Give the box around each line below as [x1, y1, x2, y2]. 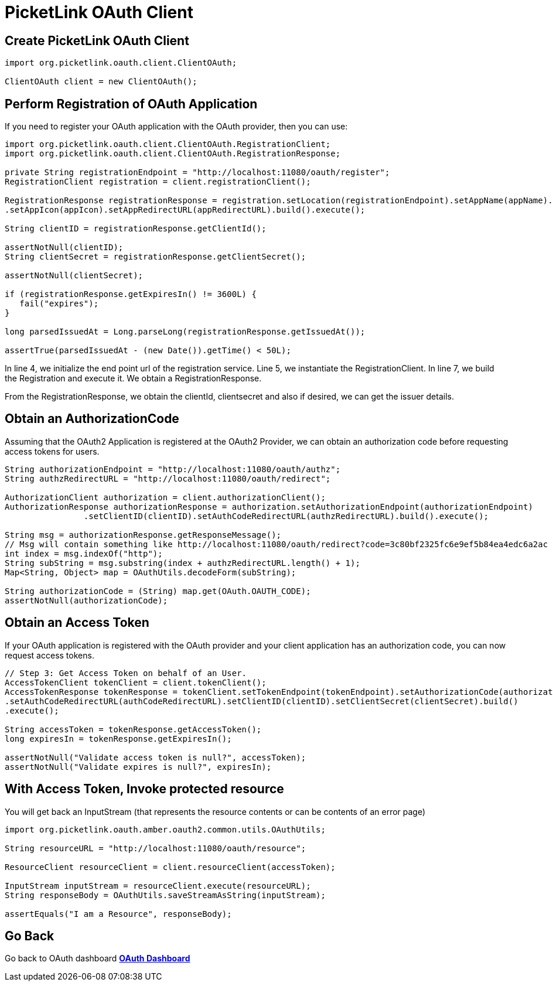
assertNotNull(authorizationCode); [5, 595, 168, 605]
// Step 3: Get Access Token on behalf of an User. [5, 668, 247, 678]
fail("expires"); [19, 299, 99, 309]
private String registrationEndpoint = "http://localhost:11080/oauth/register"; [5, 168, 390, 178]
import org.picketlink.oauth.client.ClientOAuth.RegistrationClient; [5, 139, 331, 149]
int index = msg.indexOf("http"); [5, 548, 163, 558]
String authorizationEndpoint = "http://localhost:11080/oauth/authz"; [5, 464, 341, 474]
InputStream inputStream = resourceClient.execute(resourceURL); [5, 881, 311, 891]
